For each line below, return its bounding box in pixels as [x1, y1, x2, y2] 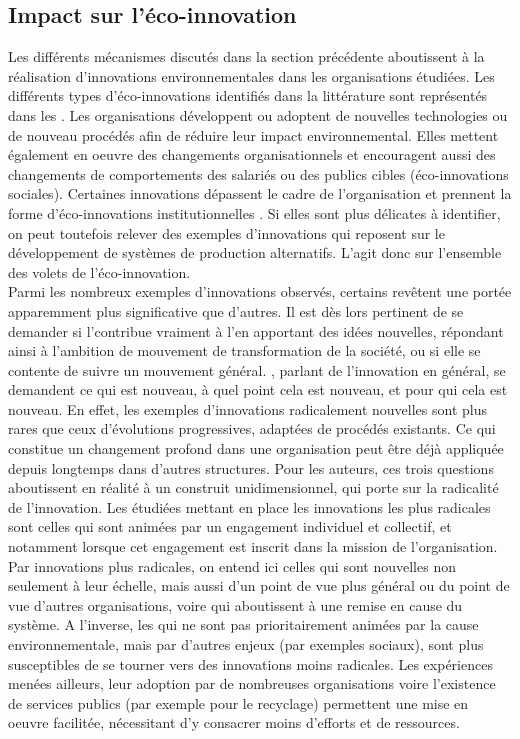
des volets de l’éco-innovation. [8, 261, 191, 282]
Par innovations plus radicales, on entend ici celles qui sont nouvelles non [8, 555, 456, 576]
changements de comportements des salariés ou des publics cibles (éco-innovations [8, 163, 509, 184]
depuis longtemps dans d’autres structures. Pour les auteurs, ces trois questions [8, 457, 494, 478]
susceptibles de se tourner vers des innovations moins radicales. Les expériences [8, 653, 493, 674]
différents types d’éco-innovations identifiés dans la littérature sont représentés [8, 85, 488, 106]
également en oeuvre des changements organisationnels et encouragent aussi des [8, 144, 496, 165]
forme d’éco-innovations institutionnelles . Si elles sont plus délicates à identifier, [8, 202, 501, 223]
